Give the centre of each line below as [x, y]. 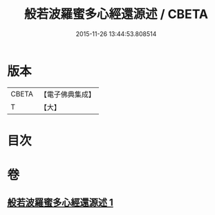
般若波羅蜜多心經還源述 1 [60, 203]
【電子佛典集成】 [67, 94]
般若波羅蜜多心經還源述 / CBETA [116, 14]
